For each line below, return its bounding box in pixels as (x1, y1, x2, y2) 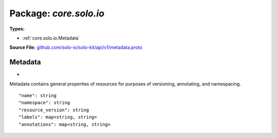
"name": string (18, 93, 57, 98)
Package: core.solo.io (9, 8, 105, 19)
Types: (9, 26, 25, 32)
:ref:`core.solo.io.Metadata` (22, 35, 80, 41)
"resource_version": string (18, 107, 89, 113)
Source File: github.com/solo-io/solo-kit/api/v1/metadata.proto (9, 44, 143, 51)
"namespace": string (18, 100, 70, 106)
